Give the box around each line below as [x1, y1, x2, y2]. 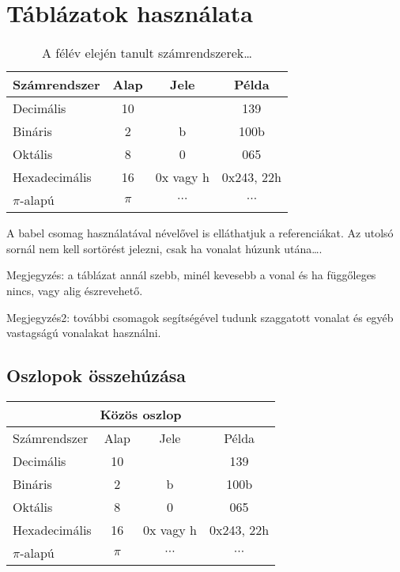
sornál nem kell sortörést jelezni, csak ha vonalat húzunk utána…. [6, 240, 323, 256]
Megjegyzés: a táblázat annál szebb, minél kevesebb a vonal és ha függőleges [6, 267, 376, 283]
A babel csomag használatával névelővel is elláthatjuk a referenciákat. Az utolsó [6, 225, 394, 241]
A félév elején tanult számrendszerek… [41, 44, 252, 63]
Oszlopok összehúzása [6, 363, 186, 388]
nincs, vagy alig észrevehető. [6, 282, 143, 298]
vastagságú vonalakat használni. [6, 324, 161, 341]
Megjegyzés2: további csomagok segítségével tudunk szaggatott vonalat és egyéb [6, 309, 394, 325]
